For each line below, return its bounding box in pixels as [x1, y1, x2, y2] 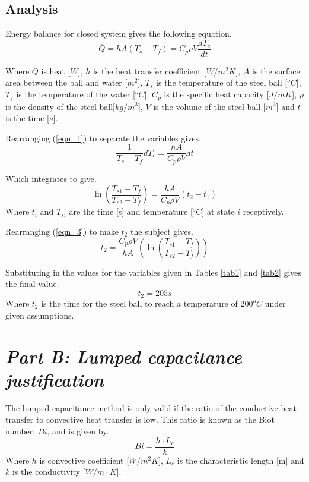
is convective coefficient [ [39, 453, 129, 466]
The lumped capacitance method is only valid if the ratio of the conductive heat [5, 401, 297, 414]
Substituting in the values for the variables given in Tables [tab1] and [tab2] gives [5, 266, 302, 278]
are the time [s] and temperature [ [69, 205, 193, 218]
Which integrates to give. [5, 172, 97, 184]
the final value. [5, 278, 59, 290]
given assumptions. [5, 308, 74, 321]
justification [5, 367, 104, 392]
